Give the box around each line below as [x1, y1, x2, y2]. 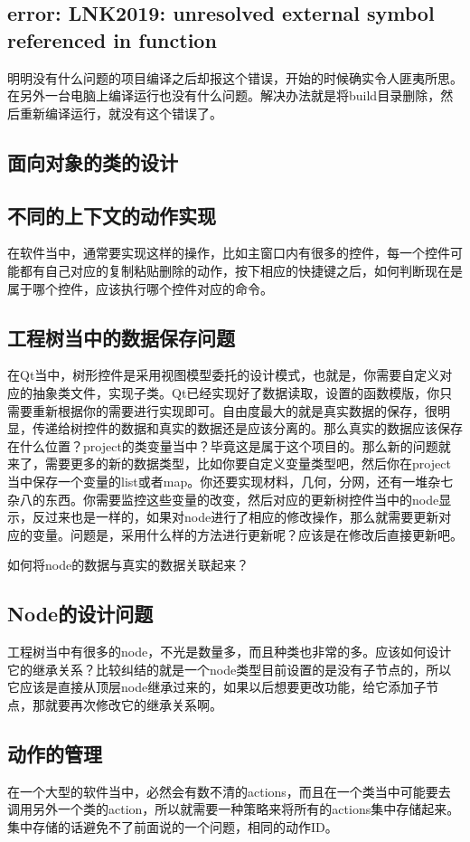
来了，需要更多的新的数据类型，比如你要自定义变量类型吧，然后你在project [7, 454, 451, 473]
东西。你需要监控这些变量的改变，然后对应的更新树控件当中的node [44, 489, 439, 508]
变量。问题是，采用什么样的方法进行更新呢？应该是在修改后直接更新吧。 [32, 525, 463, 544]
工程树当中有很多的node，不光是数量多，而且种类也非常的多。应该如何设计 [7, 642, 452, 661]
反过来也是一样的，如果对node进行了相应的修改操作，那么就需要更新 [32, 507, 439, 526]
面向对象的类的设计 [7, 147, 178, 175]
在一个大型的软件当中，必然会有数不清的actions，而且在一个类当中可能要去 [7, 781, 451, 800]
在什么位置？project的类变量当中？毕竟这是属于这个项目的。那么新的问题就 [7, 436, 451, 455]
